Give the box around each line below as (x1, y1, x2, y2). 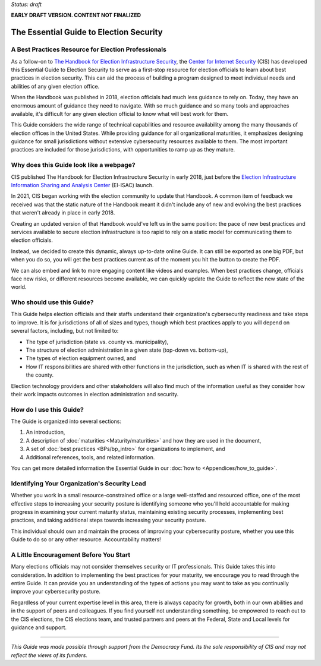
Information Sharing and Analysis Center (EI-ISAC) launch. (11, 181, 154, 188)
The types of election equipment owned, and (26, 355, 136, 362)
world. (11, 283, 27, 291)
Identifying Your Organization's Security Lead (11, 479, 146, 487)
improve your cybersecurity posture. (11, 588, 100, 595)
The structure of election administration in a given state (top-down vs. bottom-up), (26, 346, 228, 353)
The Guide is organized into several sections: (11, 418, 122, 425)
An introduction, (26, 428, 65, 436)
